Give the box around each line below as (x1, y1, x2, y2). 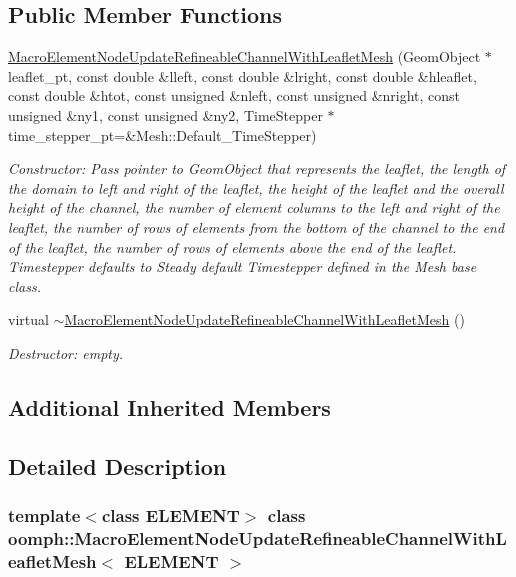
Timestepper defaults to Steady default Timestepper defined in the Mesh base (8, 256, 477, 277)
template (8, 503, 81, 527)
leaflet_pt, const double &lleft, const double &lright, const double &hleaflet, (8, 65, 477, 86)
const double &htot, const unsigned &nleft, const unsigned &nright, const (8, 85, 461, 106)
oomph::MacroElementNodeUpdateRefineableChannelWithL (8, 525, 507, 550)
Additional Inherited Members (8, 391, 331, 422)
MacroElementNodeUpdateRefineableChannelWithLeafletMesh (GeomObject (8, 46, 481, 67)
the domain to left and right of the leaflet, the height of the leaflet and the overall (8, 177, 504, 198)
